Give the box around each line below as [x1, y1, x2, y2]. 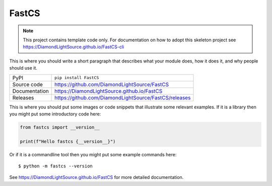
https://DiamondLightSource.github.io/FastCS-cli [23, 44, 124, 50]
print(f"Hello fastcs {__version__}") [20, 139, 116, 144]
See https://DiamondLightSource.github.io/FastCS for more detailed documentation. [9, 174, 184, 180]
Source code [12, 81, 43, 88]
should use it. [9, 65, 38, 71]
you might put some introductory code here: [9, 111, 101, 117]
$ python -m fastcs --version [18, 163, 93, 169]
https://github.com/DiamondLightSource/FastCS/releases [54, 94, 191, 101]
